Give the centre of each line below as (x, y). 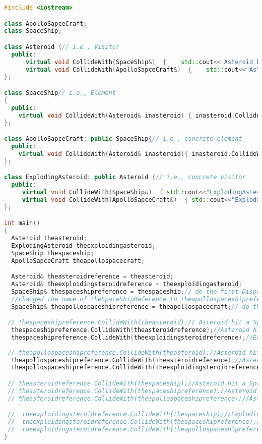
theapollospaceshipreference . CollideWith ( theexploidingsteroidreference (136, 368)
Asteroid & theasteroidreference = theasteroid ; (92, 277)
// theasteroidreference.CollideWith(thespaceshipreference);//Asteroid (132, 391)
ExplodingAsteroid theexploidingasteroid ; (83, 245)
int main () (22, 223)
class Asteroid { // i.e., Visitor (62, 47)
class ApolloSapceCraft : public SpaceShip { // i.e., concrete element (123, 139)
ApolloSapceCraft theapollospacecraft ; (78, 261)
